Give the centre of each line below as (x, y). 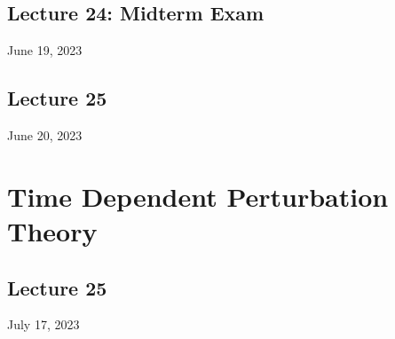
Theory (52, 230)
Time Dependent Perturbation (198, 196)
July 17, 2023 (43, 324)
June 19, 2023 (45, 50)
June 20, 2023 (45, 135)
